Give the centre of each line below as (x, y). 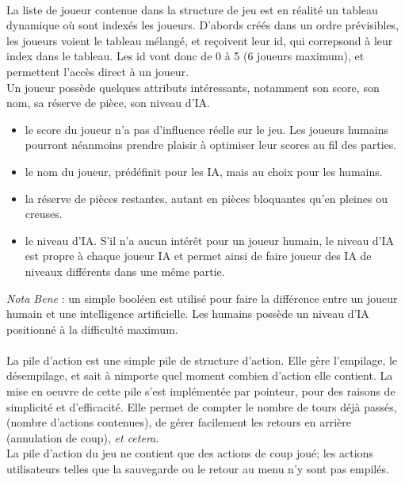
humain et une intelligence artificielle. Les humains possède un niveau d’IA (188, 314)
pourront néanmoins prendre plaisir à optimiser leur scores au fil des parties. (211, 145)
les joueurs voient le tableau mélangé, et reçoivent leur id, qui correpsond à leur (200, 40)
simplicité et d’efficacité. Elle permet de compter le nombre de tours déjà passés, (202, 406)
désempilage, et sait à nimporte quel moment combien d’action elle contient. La (200, 375)
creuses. (44, 214)
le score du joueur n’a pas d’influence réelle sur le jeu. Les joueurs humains (206, 129)
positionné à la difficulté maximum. (92, 329)
